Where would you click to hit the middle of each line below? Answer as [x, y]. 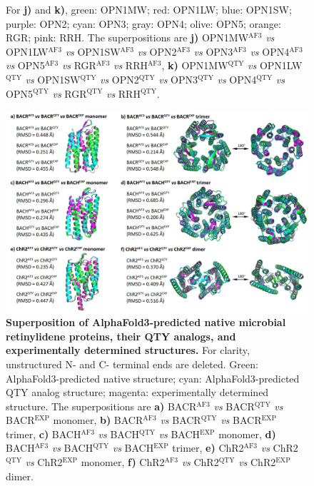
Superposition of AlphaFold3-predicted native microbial [146, 322]
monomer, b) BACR [98, 420]
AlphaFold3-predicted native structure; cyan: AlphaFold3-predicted [153, 378]
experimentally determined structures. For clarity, [128, 350]
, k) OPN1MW [195, 65]
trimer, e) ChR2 [208, 448]
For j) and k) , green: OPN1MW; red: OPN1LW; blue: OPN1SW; [149, 9]
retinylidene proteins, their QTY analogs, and [121, 336]
